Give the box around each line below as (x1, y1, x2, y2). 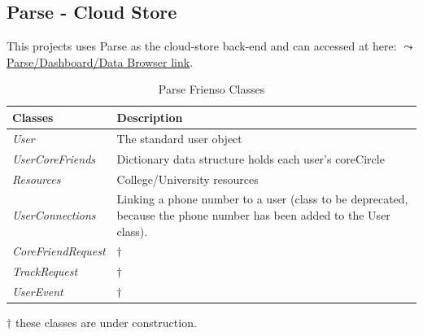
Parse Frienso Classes (158, 81, 265, 98)
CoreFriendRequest (12, 242, 106, 260)
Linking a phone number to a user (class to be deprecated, (116, 190, 408, 207)
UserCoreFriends (12, 150, 96, 167)
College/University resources (116, 170, 259, 187)
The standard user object (116, 129, 242, 146)
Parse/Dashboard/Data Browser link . (7, 53, 194, 70)
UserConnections (12, 206, 96, 223)
